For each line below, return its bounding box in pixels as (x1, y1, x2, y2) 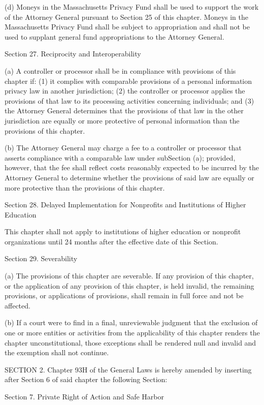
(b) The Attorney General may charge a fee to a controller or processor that (5, 142, 242, 153)
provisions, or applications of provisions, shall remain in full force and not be (5, 290, 244, 301)
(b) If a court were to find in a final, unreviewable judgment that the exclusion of (5, 317, 258, 328)
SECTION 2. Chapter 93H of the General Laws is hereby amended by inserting (5, 364, 252, 375)
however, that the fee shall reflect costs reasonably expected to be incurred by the (5, 162, 259, 173)
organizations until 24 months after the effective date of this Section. (5, 236, 218, 246)
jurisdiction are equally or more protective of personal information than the (5, 115, 240, 126)
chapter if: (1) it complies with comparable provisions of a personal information (5, 75, 252, 86)
